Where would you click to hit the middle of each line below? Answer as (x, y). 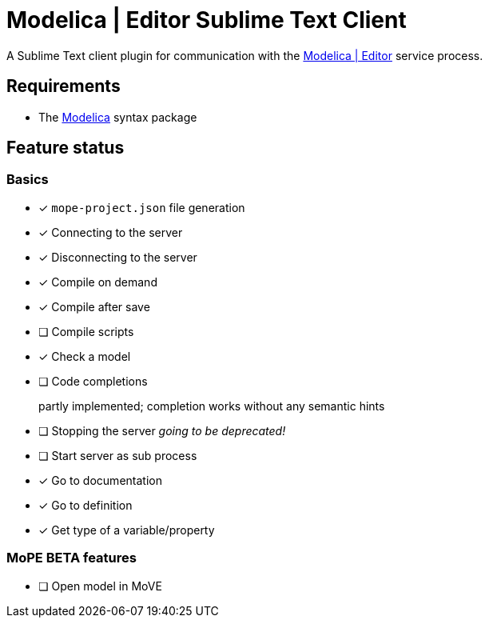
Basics (28, 180)
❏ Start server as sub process (118, 455)
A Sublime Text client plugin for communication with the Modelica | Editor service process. (245, 55)
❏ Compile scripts (86, 331)
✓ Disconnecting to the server (118, 257)
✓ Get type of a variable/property (127, 530)
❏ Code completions (93, 381)
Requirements (64, 86)
